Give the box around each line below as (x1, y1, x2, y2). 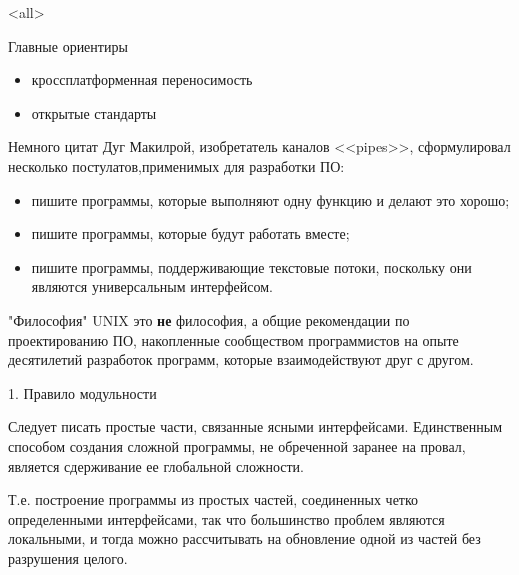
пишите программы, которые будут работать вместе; (31, 223, 350, 244)
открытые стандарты (31, 102, 157, 123)
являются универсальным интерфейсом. (31, 276, 273, 297)
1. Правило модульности (8, 382, 157, 403)
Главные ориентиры (8, 35, 128, 56)
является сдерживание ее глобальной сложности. (8, 455, 304, 476)
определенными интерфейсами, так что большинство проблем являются (8, 508, 445, 529)
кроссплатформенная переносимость (31, 69, 253, 90)
